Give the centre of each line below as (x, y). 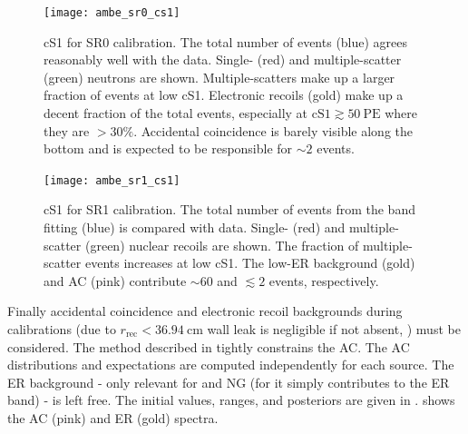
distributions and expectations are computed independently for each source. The (231, 365)
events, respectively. (324, 280)
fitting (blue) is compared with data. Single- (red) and (195, 227)
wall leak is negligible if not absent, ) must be (334, 329)
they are (67, 130)
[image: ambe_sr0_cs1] (112, 13)
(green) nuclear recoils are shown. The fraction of (222, 245)
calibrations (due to (62, 329)
